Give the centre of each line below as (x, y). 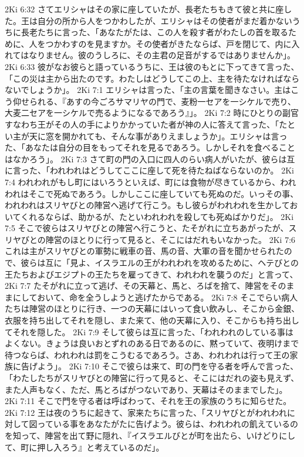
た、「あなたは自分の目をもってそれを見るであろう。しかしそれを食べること (150, 147)
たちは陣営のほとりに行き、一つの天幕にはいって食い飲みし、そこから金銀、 (152, 308)
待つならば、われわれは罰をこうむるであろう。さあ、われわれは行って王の (147, 354)
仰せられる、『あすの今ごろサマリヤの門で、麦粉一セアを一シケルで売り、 (154, 101)
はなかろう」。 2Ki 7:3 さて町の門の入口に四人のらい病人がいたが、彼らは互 (150, 159)
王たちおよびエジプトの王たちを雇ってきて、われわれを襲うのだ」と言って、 (151, 274)
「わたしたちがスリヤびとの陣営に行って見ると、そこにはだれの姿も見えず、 (152, 378)
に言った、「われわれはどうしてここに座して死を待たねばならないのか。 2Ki (149, 170)
